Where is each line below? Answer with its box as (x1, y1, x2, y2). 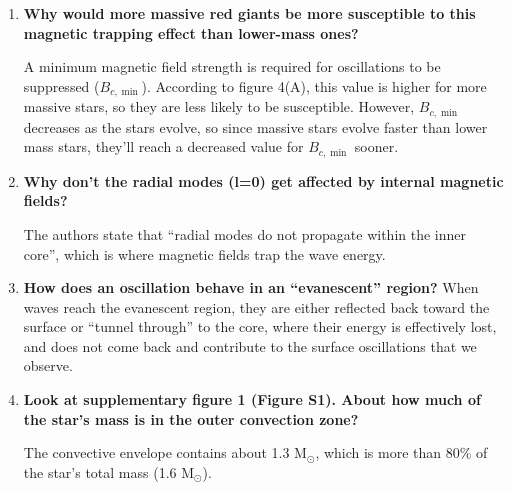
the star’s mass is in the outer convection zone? (23, 408, 359, 429)
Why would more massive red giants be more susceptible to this (23, 3, 476, 23)
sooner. (354, 136, 399, 157)
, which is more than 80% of (315, 442, 488, 463)
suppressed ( (23, 75, 100, 96)
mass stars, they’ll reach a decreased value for (23, 136, 304, 157)
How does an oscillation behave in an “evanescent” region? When (23, 277, 479, 298)
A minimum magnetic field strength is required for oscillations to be (23, 56, 441, 77)
